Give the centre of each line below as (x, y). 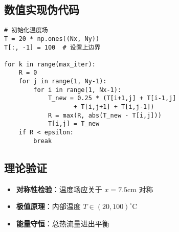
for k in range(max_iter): (50, 64)
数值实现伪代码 (42, 9)
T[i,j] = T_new (74, 124)
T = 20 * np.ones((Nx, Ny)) (52, 39)
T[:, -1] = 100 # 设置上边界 (52, 47)
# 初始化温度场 (26, 30)
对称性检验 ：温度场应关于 (59, 189)
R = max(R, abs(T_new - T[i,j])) (105, 115)
